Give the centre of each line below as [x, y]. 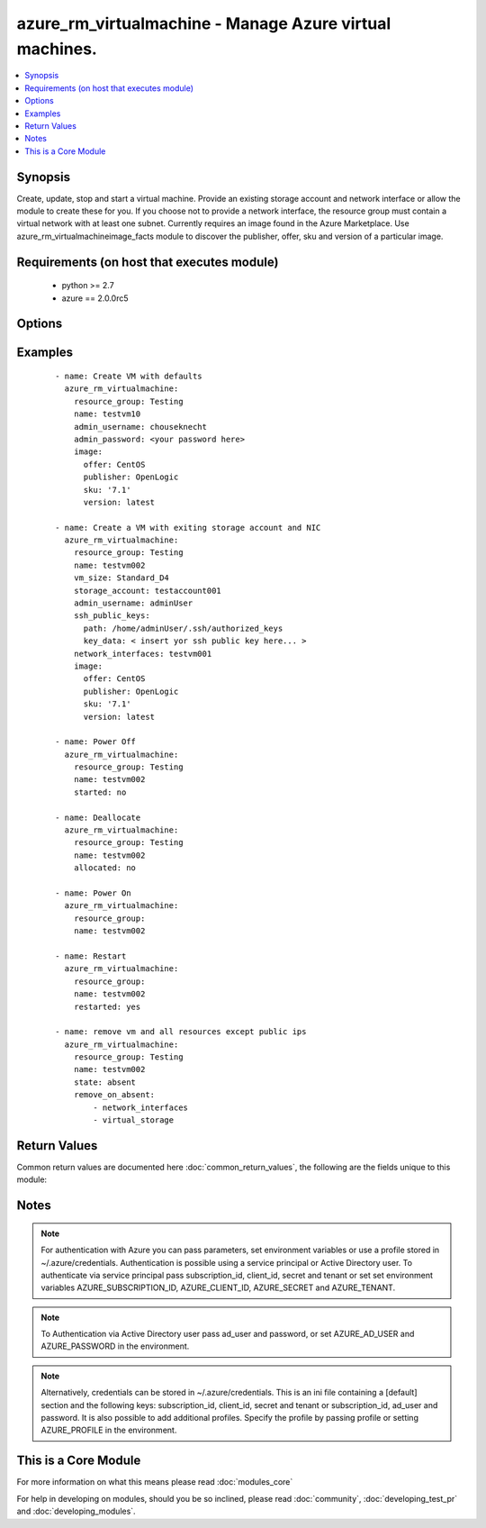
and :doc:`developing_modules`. [76, 1511]
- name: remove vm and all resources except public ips [181, 1032]
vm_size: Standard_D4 [121, 578]
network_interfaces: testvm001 [143, 654]
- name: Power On [93, 893]
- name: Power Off [96, 742]
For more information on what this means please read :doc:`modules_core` [155, 1482]
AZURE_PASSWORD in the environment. [115, 1346]
